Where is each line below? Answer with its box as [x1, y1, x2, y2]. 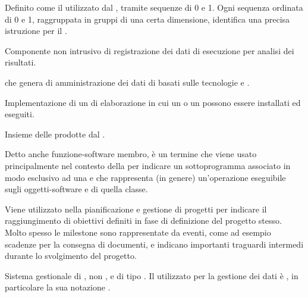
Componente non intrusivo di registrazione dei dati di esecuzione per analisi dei [5, 44, 294, 57]
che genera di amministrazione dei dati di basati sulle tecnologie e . [5, 76, 250, 88]
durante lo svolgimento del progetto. [5, 249, 137, 262]
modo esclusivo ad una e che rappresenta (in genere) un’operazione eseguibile [5, 171, 286, 183]
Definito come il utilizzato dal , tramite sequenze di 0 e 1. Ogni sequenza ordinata [5, 1, 303, 13]
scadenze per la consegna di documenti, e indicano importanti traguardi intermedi [5, 237, 304, 250]
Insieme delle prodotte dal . [5, 127, 105, 140]
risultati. [5, 56, 36, 68]
